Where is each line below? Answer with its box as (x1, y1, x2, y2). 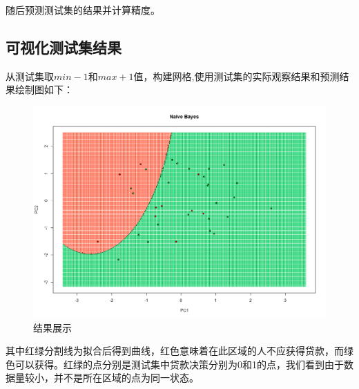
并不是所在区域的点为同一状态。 (53, 370, 199, 385)
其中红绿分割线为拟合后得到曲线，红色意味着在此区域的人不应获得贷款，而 (6, 343, 344, 358)
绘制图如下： (14, 82, 73, 97)
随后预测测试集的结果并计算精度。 (6, 3, 160, 17)
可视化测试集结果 (6, 36, 122, 57)
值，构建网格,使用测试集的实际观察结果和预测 (133, 68, 340, 83)
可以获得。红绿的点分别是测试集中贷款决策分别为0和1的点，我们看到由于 (14, 357, 344, 371)
